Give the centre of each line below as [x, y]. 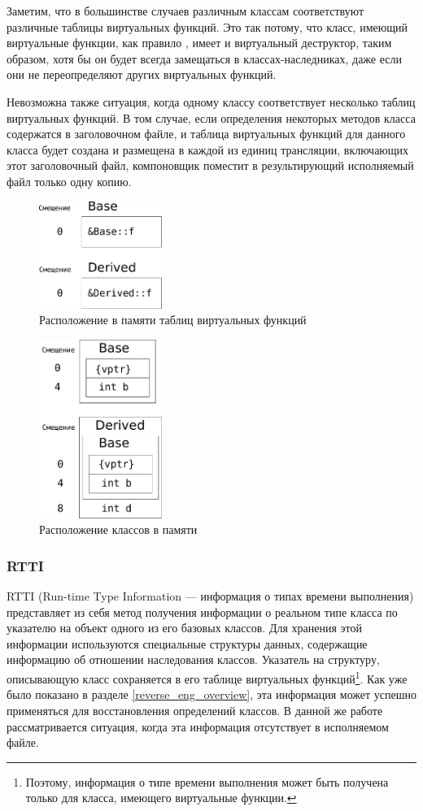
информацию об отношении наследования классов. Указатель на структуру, [193, 659]
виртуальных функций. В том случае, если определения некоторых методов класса [211, 117]
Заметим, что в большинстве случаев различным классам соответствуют [185, 11]
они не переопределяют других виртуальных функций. [142, 74]
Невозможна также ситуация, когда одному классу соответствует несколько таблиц [211, 101]
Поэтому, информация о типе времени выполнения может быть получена [207, 781]
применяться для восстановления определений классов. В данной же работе [195, 710]
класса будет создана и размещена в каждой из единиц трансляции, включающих [208, 149]
